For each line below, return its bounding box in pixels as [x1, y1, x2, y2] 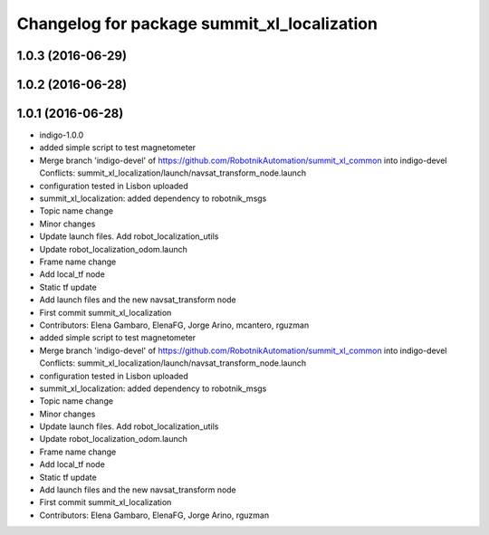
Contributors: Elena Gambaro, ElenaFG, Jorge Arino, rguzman [39, 510, 270, 521]
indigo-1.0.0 [39, 129, 84, 140]
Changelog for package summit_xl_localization [16, 14, 378, 33]
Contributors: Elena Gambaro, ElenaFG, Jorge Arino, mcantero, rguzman [39, 320, 310, 330]
